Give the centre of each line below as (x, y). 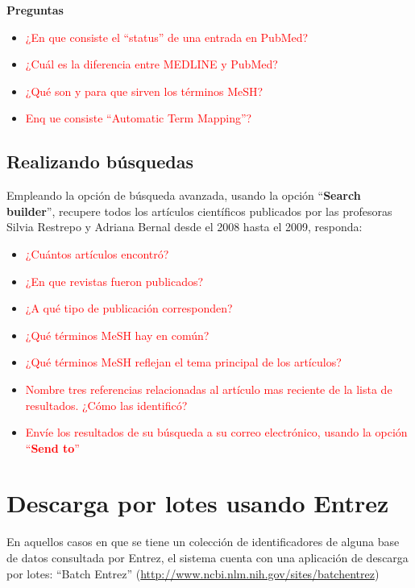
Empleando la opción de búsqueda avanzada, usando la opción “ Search (184, 195)
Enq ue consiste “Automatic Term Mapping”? (139, 118)
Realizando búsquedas (100, 161)
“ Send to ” (52, 447)
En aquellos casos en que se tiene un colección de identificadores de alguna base (203, 542)
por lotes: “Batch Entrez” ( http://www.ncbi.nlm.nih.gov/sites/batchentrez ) (193, 573)
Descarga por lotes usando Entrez (198, 503)
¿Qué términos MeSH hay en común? (117, 335)
